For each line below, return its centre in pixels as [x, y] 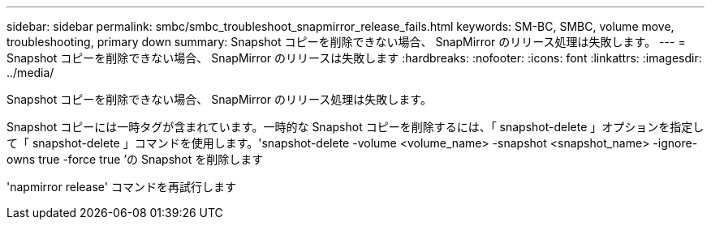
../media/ [30, 72]
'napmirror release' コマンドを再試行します [121, 187]
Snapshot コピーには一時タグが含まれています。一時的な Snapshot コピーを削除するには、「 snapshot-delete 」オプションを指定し [355, 127]
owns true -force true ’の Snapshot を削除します [135, 159]
